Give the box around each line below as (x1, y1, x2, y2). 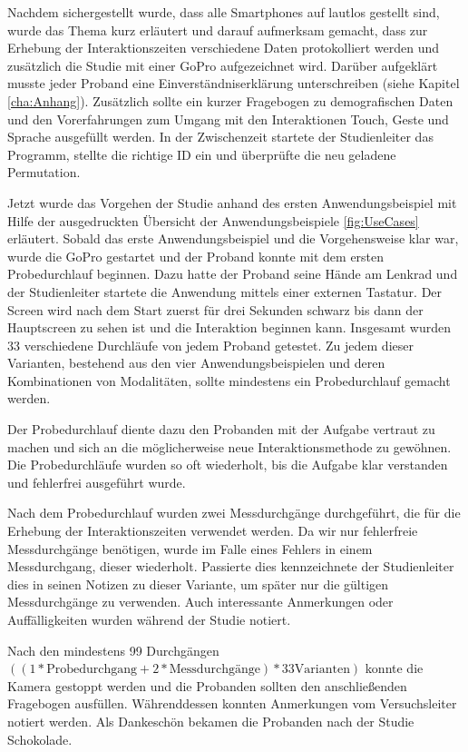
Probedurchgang (46, 663, 137, 677)
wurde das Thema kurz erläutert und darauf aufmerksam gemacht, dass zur (7, 20, 428, 39)
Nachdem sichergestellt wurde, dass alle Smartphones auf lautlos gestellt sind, (7, 3, 440, 21)
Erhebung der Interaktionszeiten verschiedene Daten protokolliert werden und (7, 38, 440, 57)
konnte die (365, 658, 424, 678)
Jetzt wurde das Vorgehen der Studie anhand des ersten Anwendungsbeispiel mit (7, 193, 457, 212)
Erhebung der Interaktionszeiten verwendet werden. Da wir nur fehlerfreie (7, 521, 418, 540)
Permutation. (7, 163, 81, 182)
